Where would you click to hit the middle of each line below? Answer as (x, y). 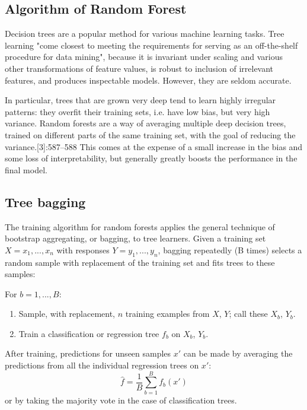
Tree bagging (45, 201)
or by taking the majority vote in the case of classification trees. (121, 400)
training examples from (167, 314)
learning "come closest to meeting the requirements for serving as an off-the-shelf (151, 45)
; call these (248, 314)
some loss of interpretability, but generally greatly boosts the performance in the (151, 158)
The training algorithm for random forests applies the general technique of (140, 226)
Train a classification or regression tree (89, 333)
